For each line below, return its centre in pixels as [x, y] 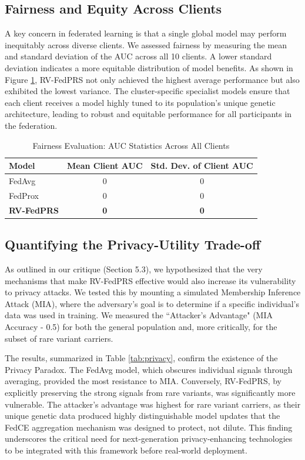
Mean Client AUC [105, 166]
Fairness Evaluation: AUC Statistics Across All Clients [131, 145]
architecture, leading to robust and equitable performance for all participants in [148, 114]
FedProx [24, 195]
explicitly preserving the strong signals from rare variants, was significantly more [150, 392]
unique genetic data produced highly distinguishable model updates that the [143, 416]
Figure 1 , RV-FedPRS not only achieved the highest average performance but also [152, 79]
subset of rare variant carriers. [59, 338]
